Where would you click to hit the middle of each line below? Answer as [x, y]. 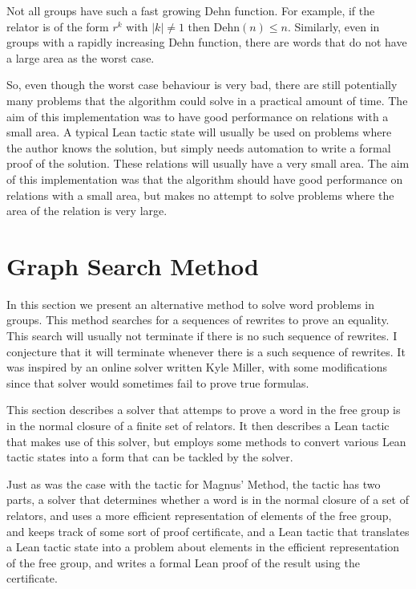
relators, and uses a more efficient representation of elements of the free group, [199, 515]
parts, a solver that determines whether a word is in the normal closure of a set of [208, 500]
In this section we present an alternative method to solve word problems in [191, 304]
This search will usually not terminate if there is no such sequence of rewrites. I [202, 336]
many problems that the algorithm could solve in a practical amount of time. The [207, 100]
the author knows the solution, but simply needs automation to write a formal [199, 147]
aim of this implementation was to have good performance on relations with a [198, 116]
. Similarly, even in [333, 26]
